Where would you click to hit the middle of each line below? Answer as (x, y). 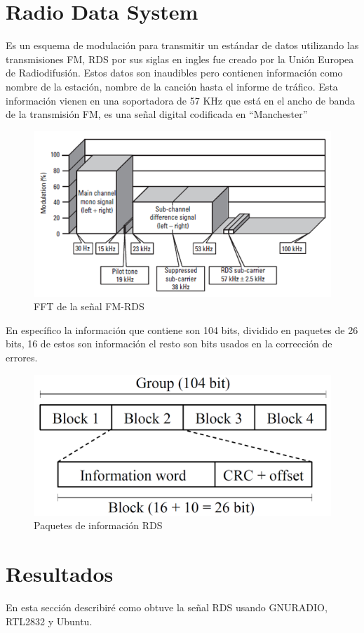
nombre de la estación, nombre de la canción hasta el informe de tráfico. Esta (172, 86)
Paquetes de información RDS (98, 525)
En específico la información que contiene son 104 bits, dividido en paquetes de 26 (182, 329)
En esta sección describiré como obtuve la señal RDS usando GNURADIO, (167, 607)
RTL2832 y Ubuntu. (49, 621)
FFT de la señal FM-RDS (89, 306)
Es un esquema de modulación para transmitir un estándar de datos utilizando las (182, 45)
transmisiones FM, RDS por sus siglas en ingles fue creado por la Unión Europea (180, 59)
